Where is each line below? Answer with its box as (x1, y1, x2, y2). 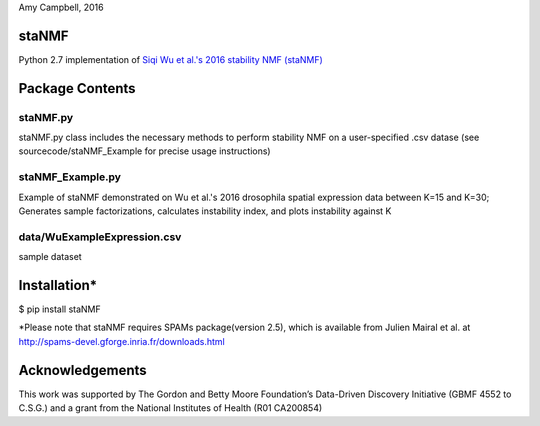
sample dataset (18, 251, 82, 263)
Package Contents (18, 80, 136, 97)
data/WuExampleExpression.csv (18, 230, 182, 244)
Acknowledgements (18, 361, 147, 379)
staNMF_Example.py (18, 170, 122, 184)
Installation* (18, 276, 98, 294)
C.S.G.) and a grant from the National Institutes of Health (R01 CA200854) (18, 402, 323, 414)
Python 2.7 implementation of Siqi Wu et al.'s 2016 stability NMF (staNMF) (18, 53, 324, 65)
